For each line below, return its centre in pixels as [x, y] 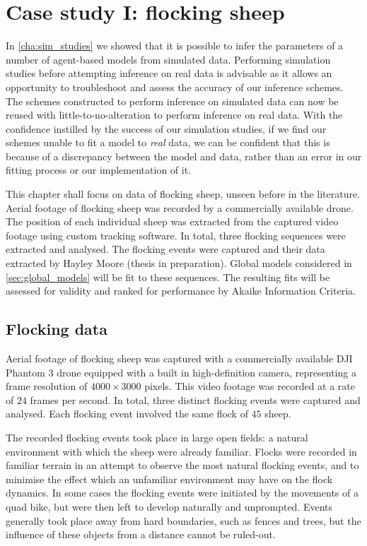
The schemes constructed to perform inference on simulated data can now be [172, 101]
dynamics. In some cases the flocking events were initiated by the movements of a [182, 493]
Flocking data [57, 329]
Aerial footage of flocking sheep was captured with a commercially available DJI [179, 358]
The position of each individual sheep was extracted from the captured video [172, 221]
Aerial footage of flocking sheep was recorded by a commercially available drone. [180, 207]
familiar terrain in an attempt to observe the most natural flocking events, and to [182, 465]
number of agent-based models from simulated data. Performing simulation [168, 59]
